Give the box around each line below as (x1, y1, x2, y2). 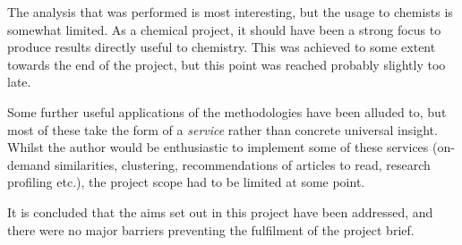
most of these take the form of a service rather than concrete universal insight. (7, 120, 438, 139)
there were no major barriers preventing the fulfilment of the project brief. (7, 220, 415, 239)
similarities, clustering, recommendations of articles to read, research (54, 155, 431, 173)
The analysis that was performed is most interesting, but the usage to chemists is (7, 3, 453, 21)
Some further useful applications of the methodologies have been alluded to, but (7, 102, 447, 121)
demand (7, 155, 51, 173)
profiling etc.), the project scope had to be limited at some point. (7, 173, 365, 191)
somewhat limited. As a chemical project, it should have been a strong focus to (7, 20, 441, 38)
